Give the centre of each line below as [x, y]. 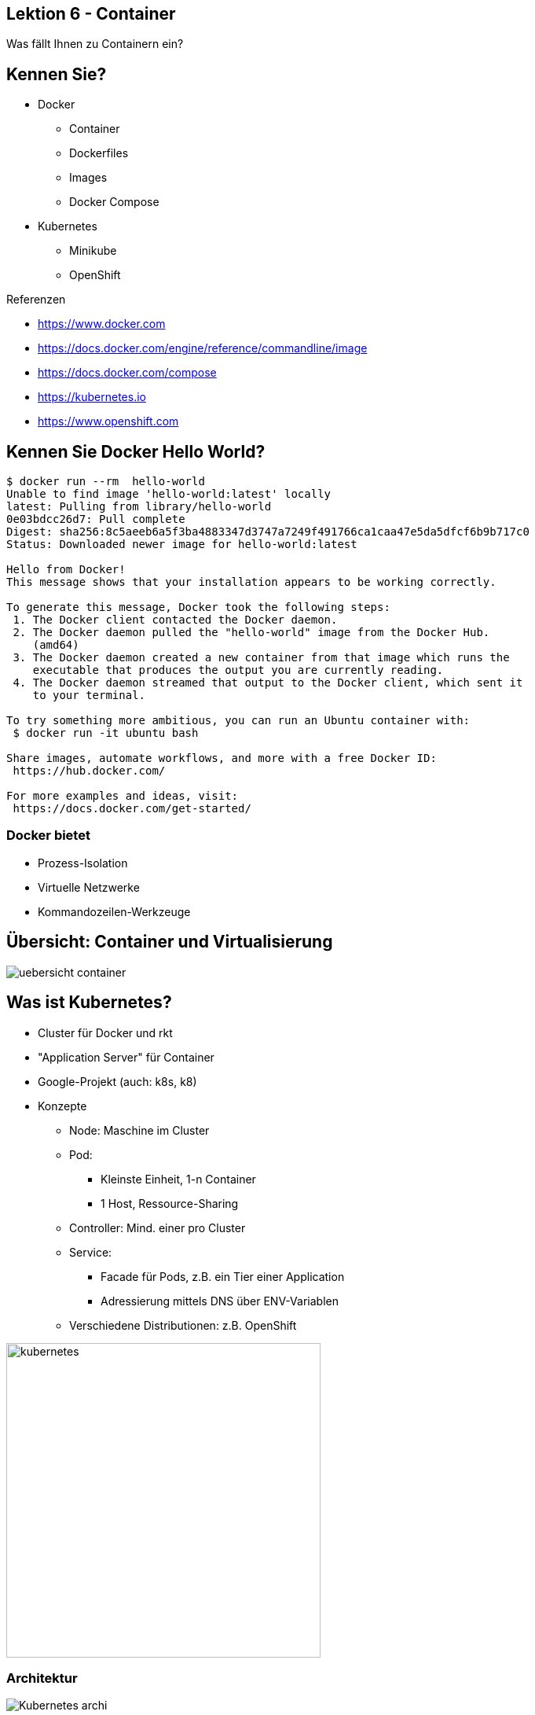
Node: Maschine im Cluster [139, 1130]
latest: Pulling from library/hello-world [139, 507]
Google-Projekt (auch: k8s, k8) [117, 1081]
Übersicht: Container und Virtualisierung [170, 942]
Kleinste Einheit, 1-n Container [178, 1179]
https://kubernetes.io [92, 397]
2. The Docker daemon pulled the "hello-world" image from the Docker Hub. [251, 633]
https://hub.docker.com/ [89, 771]
